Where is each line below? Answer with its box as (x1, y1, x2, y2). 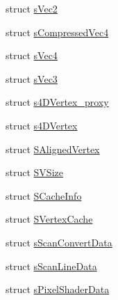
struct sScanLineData (6, 258, 97, 273)
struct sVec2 (6, 1, 58, 15)
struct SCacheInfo (6, 188, 82, 203)
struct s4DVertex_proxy (6, 95, 109, 109)
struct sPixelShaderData (6, 282, 110, 297)
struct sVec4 (6, 48, 58, 63)
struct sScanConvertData (6, 235, 112, 249)
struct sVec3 (6, 71, 58, 86)
